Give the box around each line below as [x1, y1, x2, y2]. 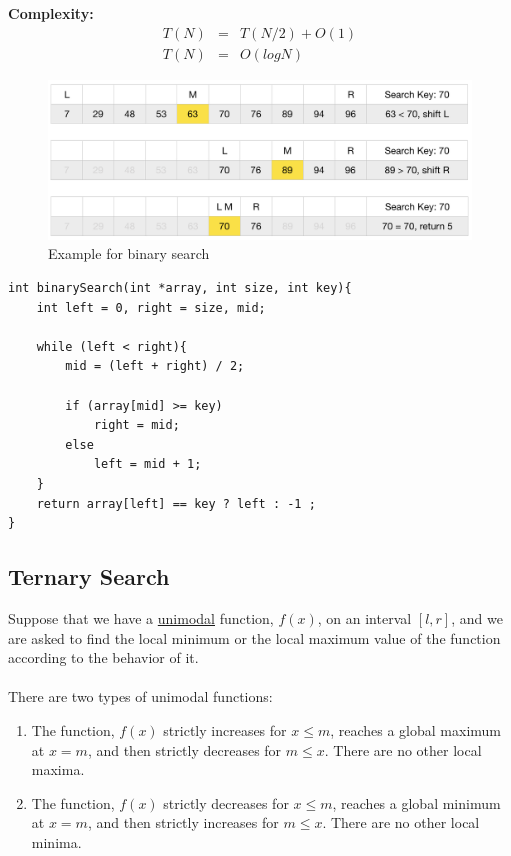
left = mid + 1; [93, 457, 202, 472]
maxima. [31, 759, 85, 780]
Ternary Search [8, 561, 170, 592]
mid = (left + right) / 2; [65, 359, 245, 374]
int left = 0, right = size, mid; [36, 300, 266, 315]
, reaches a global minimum [332, 792, 501, 813]
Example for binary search [48, 243, 210, 264]
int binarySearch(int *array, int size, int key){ [8, 281, 352, 296]
